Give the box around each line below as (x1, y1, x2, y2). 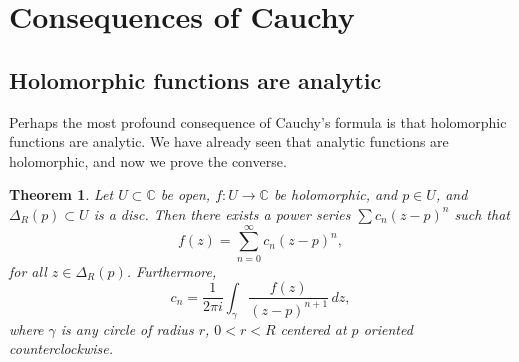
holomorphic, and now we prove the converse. (9, 150, 287, 171)
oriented (363, 318, 413, 339)
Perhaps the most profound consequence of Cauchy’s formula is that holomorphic (9, 111, 507, 132)
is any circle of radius (60, 318, 194, 339)
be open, (160, 184, 211, 205)
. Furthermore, (126, 260, 217, 281)
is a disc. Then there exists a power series (93, 203, 351, 224)
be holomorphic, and (273, 184, 398, 205)
